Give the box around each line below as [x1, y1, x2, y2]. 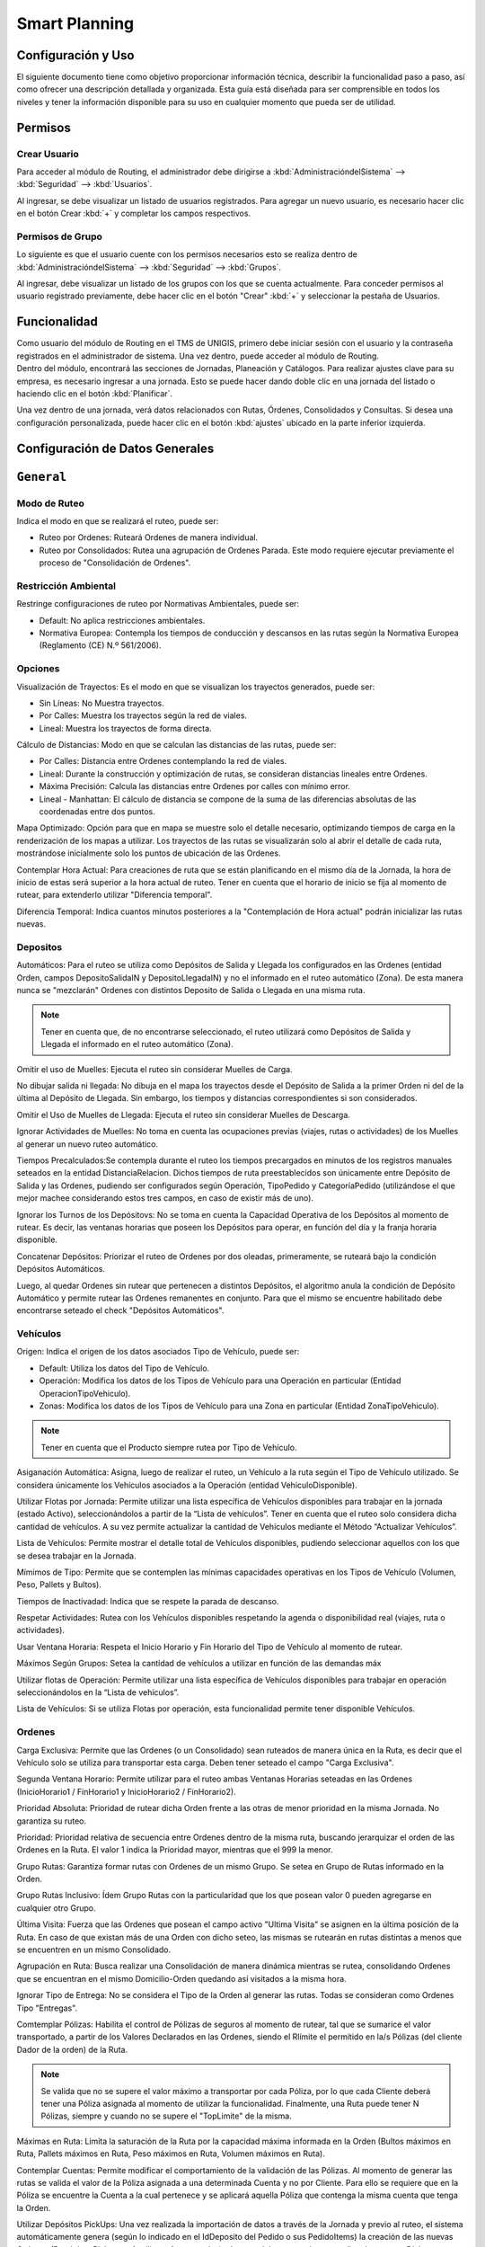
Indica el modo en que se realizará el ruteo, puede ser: [16, 515, 219, 526]
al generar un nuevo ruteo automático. [16, 1138, 159, 1150]
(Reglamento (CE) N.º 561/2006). [39, 640, 162, 651]
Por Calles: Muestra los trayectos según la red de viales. [39, 710, 247, 721]
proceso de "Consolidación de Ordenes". [39, 557, 191, 568]
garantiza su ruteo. [16, 1816, 87, 1826]
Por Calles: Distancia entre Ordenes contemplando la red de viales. [39, 756, 287, 767]
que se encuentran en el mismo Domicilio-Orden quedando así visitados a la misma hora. [16, 1973, 347, 1984]
